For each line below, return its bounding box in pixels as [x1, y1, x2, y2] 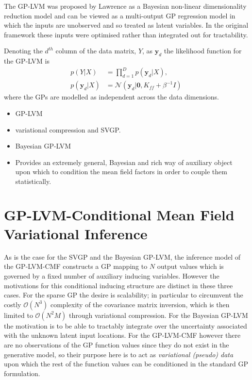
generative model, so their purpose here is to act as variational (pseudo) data [4, 349, 234, 359]
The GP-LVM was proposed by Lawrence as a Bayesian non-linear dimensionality [4, 1, 247, 11]
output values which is [157, 261, 224, 271]
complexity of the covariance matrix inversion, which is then [50, 299, 230, 309]
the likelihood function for [164, 46, 242, 56]
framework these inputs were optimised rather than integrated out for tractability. [4, 29, 248, 39]
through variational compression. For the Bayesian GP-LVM [69, 310, 248, 320]
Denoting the [4, 46, 43, 56]
